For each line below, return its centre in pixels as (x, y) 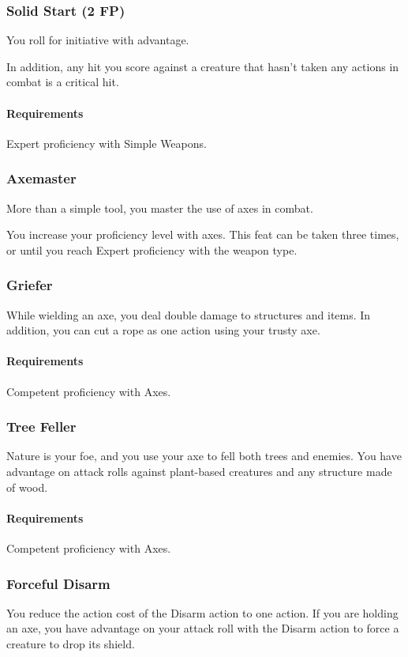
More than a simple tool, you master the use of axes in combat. (160, 208)
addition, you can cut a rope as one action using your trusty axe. (163, 330)
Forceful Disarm (58, 583)
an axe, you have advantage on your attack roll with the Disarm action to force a (203, 628)
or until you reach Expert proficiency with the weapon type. (152, 249)
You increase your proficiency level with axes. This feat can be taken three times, (203, 234)
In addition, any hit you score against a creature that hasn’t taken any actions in (203, 66)
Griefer (30, 285)
